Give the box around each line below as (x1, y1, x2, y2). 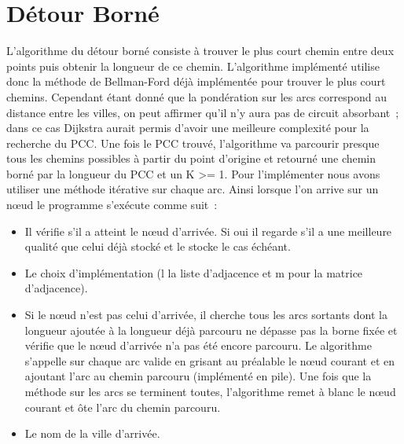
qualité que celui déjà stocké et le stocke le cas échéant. (24, 238, 291, 255)
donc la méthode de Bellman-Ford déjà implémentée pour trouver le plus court (6, 73, 386, 90)
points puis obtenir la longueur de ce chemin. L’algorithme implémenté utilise (6, 57, 380, 74)
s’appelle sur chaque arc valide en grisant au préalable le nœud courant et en (24, 352, 395, 369)
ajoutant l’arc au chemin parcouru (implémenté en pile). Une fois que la (24, 368, 372, 384)
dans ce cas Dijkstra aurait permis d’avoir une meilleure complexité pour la (6, 119, 369, 136)
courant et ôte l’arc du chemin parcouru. (24, 398, 221, 415)
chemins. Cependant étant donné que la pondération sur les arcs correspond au (6, 88, 387, 105)
